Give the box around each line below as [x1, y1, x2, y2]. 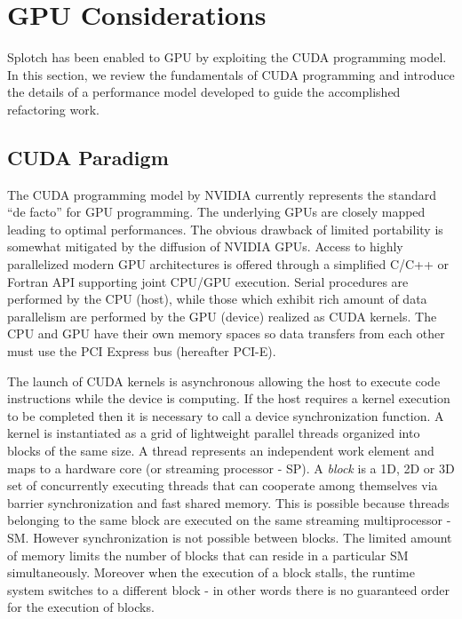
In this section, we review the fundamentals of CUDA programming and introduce [7, 65, 455, 83]
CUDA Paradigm [7, 143, 169, 171]
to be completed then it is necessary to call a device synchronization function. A [7, 406, 444, 425]
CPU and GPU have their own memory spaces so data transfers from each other [7, 324, 445, 343]
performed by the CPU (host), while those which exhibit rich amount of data [7, 290, 427, 308]
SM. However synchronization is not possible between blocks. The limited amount [7, 528, 452, 546]
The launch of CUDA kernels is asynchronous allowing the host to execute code [7, 371, 441, 390]
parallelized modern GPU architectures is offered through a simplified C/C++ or [7, 255, 450, 274]
